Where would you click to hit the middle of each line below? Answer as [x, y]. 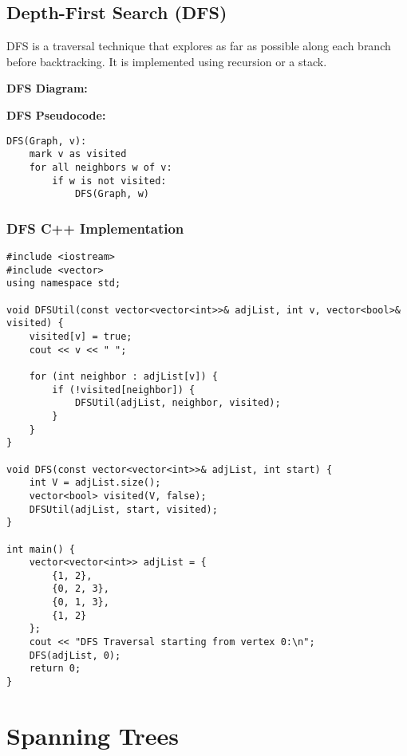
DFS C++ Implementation [95, 228]
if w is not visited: [109, 181]
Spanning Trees [93, 735]
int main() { [41, 549]
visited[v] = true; [81, 337]
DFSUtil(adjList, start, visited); [123, 509]
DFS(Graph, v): [47, 141]
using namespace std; [64, 283]
